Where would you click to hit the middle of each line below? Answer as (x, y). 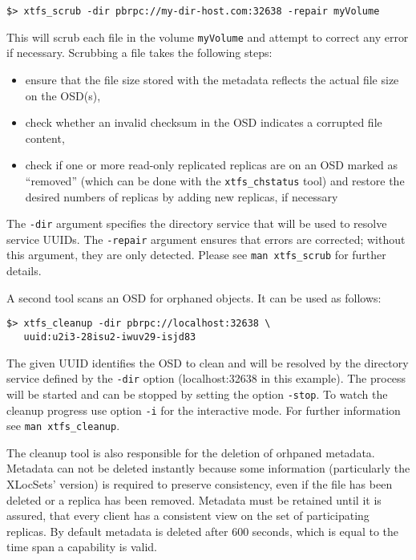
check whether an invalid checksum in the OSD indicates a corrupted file (204, 122)
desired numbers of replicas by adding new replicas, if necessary (182, 196)
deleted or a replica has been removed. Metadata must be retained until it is (194, 499)
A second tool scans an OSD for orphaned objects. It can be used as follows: (194, 297)
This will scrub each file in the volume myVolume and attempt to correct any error (208, 37)
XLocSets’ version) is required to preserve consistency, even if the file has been (200, 484)
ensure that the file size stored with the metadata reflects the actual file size (212, 79)
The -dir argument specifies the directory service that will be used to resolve (197, 223)
